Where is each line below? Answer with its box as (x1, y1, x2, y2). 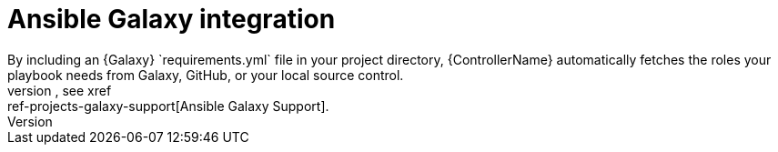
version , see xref (7, 82, 112, 98)
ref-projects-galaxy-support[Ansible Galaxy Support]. (7, 97, 329, 114)
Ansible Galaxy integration (7, 4, 336, 35)
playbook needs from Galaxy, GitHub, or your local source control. (7, 66, 404, 83)
